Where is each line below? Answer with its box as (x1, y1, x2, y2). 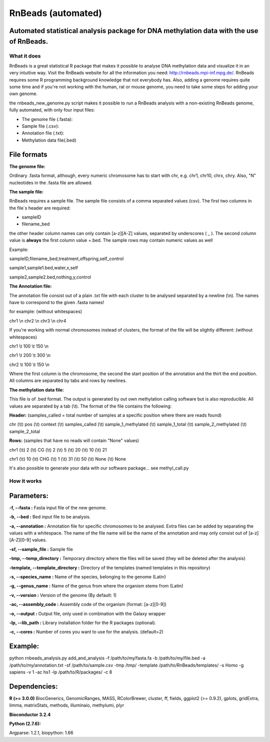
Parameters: (9, 491, 48, 500)
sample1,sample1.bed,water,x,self (9, 265, 78, 271)
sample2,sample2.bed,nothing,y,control (9, 274, 91, 280)
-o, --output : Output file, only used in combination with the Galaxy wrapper (9, 610, 166, 616)
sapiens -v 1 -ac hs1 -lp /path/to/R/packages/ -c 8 (9, 669, 112, 675)
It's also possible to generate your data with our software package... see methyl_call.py (9, 465, 189, 471)
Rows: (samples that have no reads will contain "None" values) (9, 437, 139, 443)
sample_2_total (9, 428, 40, 434)
